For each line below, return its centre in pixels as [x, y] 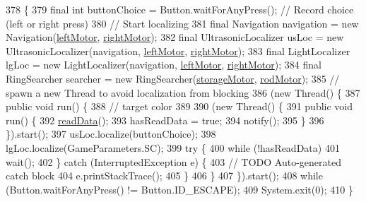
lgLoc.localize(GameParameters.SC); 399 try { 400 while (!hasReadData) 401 [173, 147]
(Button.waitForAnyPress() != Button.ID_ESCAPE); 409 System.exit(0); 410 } [179, 189]
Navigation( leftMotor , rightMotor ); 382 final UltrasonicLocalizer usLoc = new [175, 37]
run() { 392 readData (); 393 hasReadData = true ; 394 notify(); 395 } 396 [165, 120]
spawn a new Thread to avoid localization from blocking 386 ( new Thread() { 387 [183, 92]
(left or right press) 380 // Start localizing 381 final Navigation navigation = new [182, 23]
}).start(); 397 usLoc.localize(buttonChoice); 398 [111, 134]
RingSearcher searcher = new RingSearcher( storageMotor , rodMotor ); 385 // [173, 78]
